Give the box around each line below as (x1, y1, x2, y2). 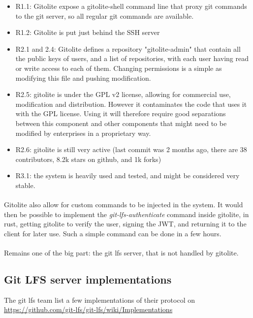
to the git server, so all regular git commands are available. (15, 10, 194, 21)
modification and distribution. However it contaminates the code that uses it (15, 98, 247, 109)
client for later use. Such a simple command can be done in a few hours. (4, 228, 221, 238)
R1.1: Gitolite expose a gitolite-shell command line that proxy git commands (15, 1, 247, 11)
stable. (15, 180, 35, 190)
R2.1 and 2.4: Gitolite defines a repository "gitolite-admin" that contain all (15, 43, 241, 54)
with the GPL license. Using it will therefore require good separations (15, 108, 226, 119)
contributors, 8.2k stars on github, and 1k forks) (15, 154, 161, 164)
